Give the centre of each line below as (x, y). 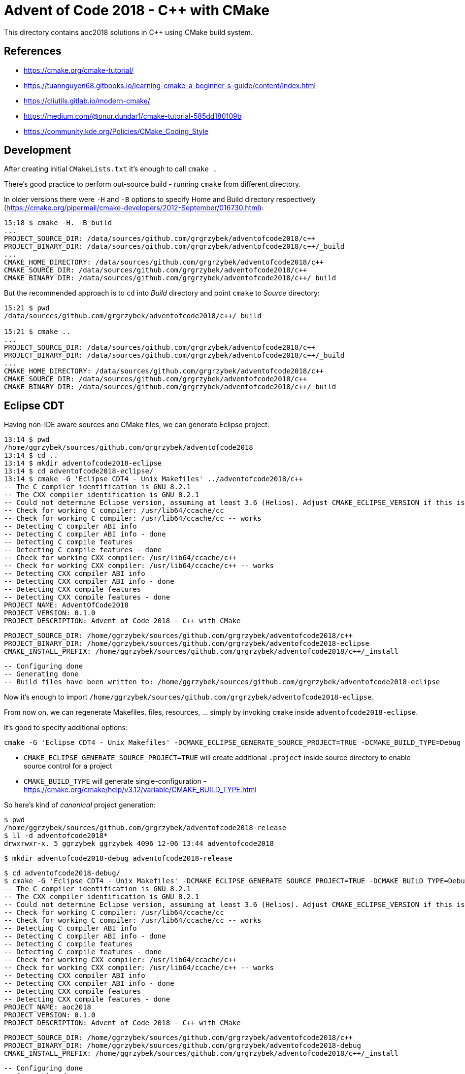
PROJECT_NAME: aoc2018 (48, 1007)
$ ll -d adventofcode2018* (56, 836)
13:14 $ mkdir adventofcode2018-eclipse (83, 463)
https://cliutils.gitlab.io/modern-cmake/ (87, 101)
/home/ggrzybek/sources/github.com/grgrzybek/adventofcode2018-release (145, 828)
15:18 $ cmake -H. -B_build (58, 223)
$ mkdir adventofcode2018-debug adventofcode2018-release (118, 858)
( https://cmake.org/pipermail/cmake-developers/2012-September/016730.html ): (134, 208)
